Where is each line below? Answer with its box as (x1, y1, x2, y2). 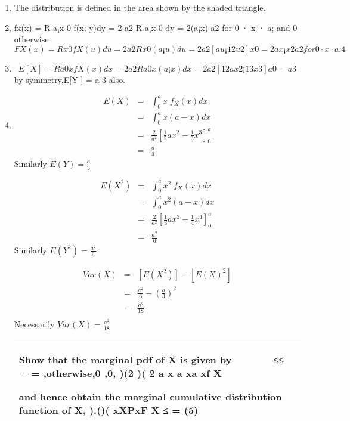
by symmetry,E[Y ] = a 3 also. (14, 73, 126, 85)
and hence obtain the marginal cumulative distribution (18, 389, 282, 404)
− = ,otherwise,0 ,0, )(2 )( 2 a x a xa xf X (18, 366, 222, 380)
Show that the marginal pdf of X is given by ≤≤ (18, 352, 284, 367)
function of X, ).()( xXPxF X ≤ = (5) (18, 403, 199, 417)
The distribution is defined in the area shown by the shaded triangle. (14, 1, 266, 13)
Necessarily (14, 318, 55, 330)
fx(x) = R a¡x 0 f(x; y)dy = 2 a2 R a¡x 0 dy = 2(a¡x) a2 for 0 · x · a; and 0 (14, 21, 298, 33)
